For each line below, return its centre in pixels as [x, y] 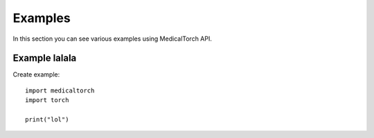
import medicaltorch [60, 90]
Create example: [36, 75]
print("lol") [47, 120]
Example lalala [45, 58]
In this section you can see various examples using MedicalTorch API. [113, 39]
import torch [47, 100]
